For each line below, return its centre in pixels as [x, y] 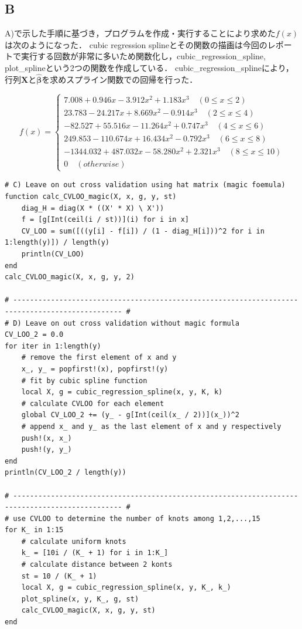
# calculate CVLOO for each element [93, 403]
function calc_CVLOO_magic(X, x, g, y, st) [91, 197]
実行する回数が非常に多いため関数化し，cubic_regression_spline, [143, 56]
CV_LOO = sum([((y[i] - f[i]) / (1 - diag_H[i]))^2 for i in [143, 231]
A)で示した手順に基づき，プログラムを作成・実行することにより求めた [140, 33]
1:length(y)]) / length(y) [57, 243]
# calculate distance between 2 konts [97, 565]
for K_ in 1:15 [34, 530]
